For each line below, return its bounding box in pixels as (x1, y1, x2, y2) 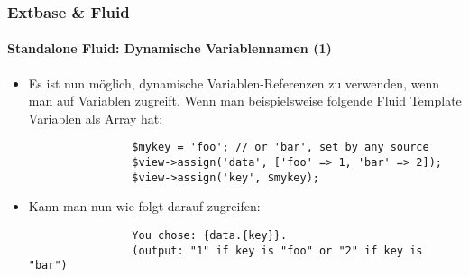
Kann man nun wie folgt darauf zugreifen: (28, 197, 261, 216)
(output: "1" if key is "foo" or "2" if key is (132, 244, 423, 257)
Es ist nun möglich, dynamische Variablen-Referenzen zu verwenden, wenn (28, 73, 440, 92)
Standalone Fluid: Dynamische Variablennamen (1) (7, 39, 332, 58)
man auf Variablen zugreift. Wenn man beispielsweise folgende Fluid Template (28, 91, 462, 110)
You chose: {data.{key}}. (132, 228, 288, 242)
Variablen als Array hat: (28, 108, 163, 127)
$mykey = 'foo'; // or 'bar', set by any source (132, 141, 429, 154)
